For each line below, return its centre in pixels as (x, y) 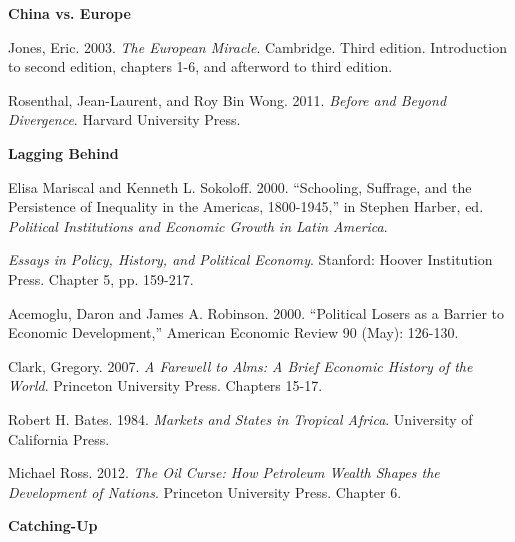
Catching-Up (53, 525)
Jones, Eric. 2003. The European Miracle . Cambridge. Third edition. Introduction (257, 46)
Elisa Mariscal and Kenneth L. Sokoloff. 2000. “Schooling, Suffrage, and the (240, 186)
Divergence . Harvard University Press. (124, 119)
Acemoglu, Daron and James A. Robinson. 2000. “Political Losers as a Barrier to (256, 312)
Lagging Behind (63, 152)
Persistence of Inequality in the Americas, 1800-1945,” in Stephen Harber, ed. (246, 206)
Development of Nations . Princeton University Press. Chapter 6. (205, 491)
